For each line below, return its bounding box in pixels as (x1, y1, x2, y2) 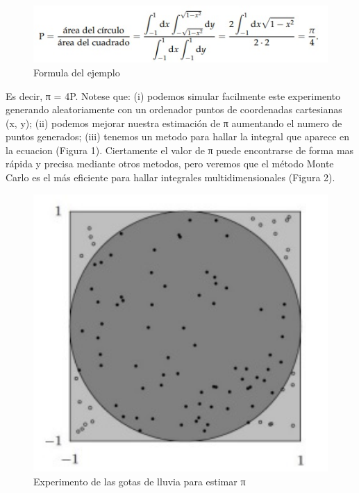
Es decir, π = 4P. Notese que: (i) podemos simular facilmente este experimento (6, 88, 340, 103)
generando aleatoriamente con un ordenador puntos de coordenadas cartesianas (6, 102, 342, 117)
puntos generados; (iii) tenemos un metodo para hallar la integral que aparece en (6, 129, 350, 144)
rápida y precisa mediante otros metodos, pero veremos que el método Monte (6, 156, 334, 171)
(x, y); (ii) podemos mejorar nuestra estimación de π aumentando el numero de (6, 115, 342, 130)
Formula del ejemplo (33, 65, 120, 79)
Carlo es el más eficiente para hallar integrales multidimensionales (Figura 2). (6, 170, 335, 185)
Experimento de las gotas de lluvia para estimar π (33, 474, 246, 488)
